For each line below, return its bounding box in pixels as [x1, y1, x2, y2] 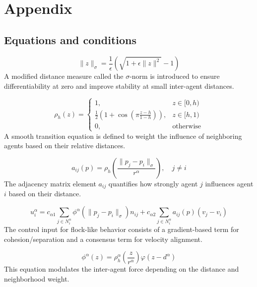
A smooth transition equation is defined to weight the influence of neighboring [4, 130, 242, 141]
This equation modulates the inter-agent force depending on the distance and [4, 264, 239, 274]
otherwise [172, 122, 201, 130]
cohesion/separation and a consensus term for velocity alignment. [4, 233, 202, 244]
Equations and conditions [4, 32, 137, 47]
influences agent [205, 178, 254, 189]
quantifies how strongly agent [108, 178, 198, 189]
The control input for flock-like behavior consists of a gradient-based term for [4, 224, 239, 234]
